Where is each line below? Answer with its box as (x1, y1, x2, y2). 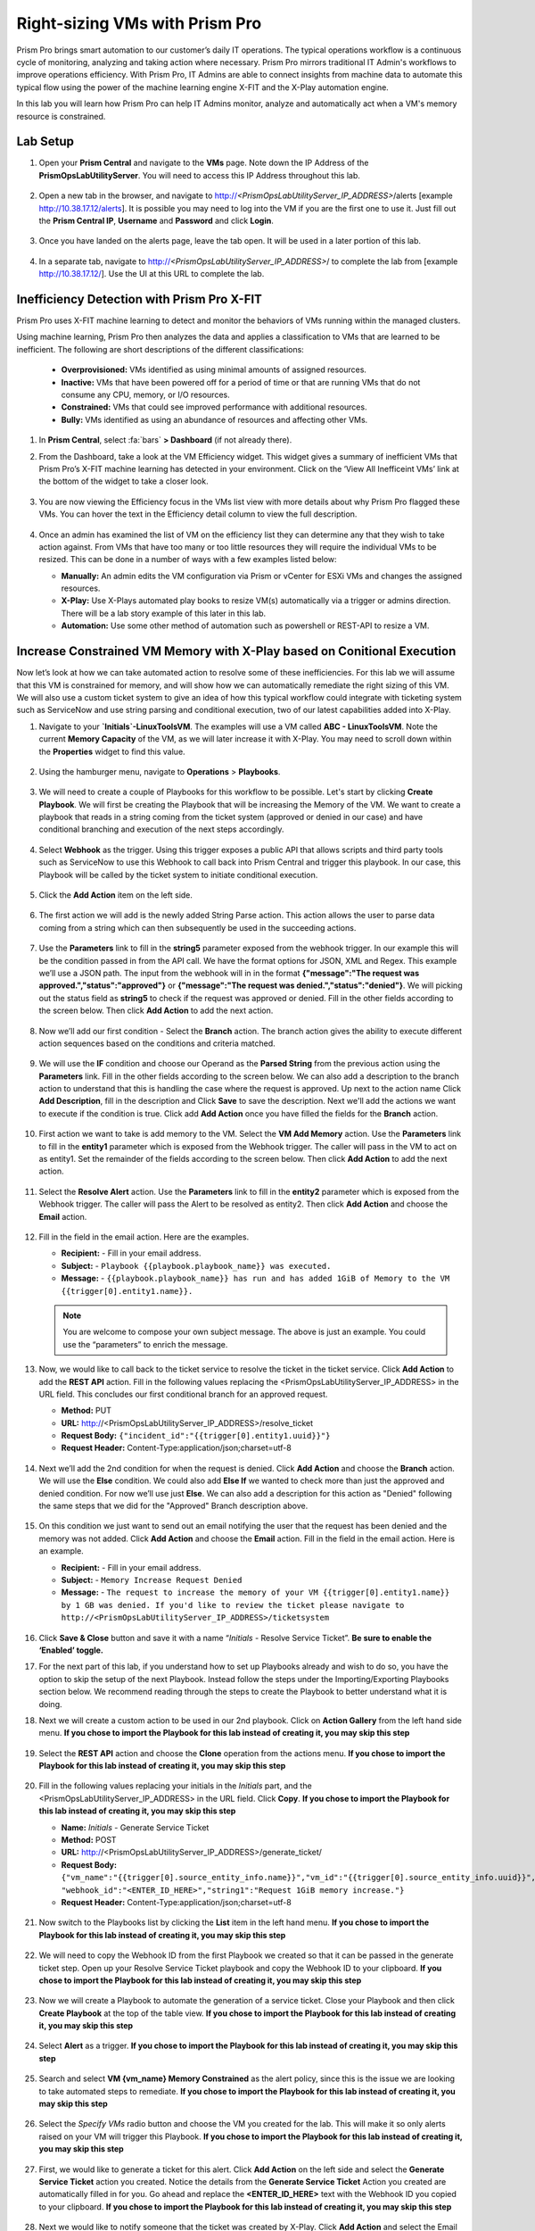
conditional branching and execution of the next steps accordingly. (38, 824, 284, 834)
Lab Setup (16, 134, 75, 149)
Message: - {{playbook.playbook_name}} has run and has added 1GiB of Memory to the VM (61, 1273, 450, 1284)
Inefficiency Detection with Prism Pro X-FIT (16, 291, 263, 307)
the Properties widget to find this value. (38, 746, 186, 757)
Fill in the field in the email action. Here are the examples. (38, 1232, 250, 1242)
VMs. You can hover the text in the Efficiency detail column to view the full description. (38, 509, 358, 519)
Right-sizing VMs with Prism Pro (16, 13, 262, 33)
